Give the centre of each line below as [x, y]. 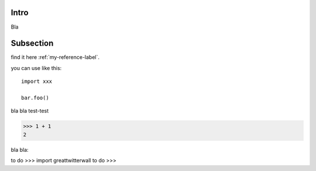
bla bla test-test [30, 111]
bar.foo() [35, 97]
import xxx [37, 81]
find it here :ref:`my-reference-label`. [55, 57]
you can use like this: [36, 68]
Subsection [32, 43]
